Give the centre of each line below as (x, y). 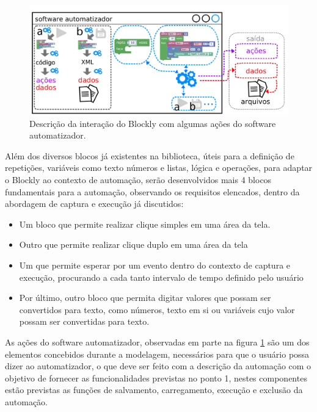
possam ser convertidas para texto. (84, 321)
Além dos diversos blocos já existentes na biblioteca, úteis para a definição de (150, 155)
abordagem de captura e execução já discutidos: (94, 204)
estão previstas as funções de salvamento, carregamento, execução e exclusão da (154, 390)
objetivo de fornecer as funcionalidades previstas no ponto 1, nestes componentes (156, 378)
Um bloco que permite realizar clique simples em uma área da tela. (145, 224)
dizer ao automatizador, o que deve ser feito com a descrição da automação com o (158, 366)
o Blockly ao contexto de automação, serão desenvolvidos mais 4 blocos (138, 180)
